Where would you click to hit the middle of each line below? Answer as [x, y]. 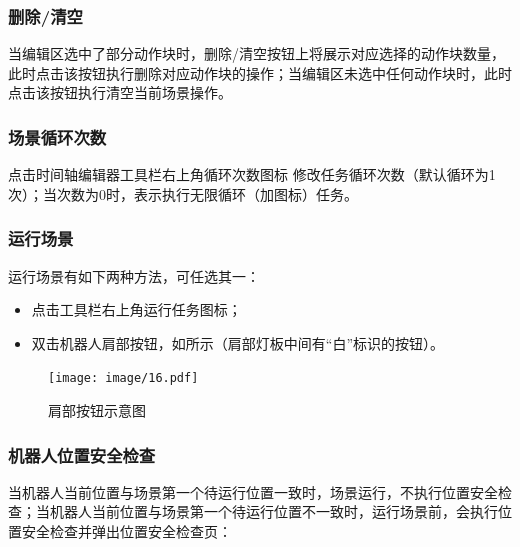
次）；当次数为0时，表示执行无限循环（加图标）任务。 [183, 193]
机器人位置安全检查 [82, 454]
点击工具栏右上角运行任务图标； [136, 309]
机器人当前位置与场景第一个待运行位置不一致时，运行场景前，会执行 [273, 511]
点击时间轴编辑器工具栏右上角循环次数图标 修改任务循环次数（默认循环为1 [252, 174]
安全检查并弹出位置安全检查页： [126, 531]
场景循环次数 [57, 136]
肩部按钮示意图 [97, 410]
